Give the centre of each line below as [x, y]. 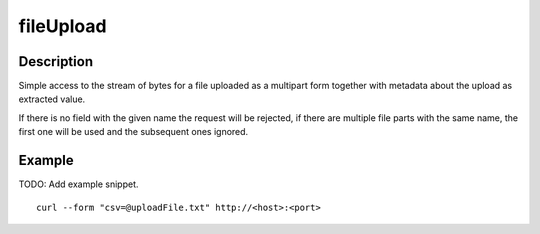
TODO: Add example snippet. [78, 184]
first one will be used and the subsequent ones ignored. [133, 132]
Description [56, 61]
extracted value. [52, 99]
